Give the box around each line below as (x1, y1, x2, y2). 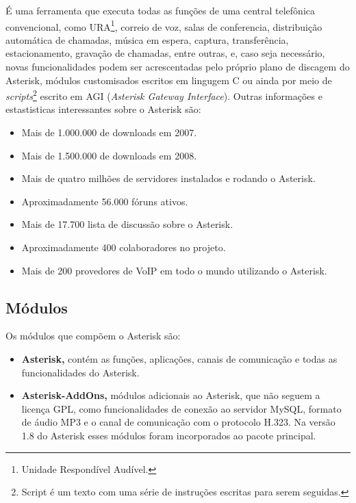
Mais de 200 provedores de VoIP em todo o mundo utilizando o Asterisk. (21, 263, 327, 277)
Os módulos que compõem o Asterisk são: (5, 328, 181, 343)
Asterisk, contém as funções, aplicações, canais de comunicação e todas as (21, 352, 338, 366)
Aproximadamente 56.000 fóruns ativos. (21, 194, 188, 208)
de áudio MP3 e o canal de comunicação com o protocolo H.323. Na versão (21, 415, 335, 429)
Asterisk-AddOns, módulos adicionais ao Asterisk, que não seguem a (21, 388, 320, 402)
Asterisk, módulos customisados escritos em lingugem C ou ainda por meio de (5, 73, 332, 87)
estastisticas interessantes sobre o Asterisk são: (5, 102, 201, 116)
